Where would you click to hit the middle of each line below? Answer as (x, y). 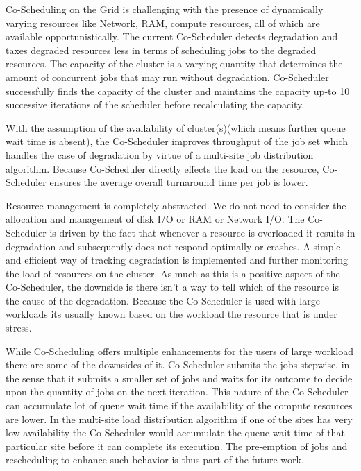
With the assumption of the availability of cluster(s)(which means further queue (176, 127)
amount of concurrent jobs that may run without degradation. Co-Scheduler (167, 77)
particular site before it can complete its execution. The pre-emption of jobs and (177, 446)
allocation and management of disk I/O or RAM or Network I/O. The (155, 219)
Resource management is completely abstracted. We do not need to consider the (176, 205)
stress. (19, 328)
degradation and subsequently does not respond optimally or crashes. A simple (173, 246)
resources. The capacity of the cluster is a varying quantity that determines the (174, 63)
